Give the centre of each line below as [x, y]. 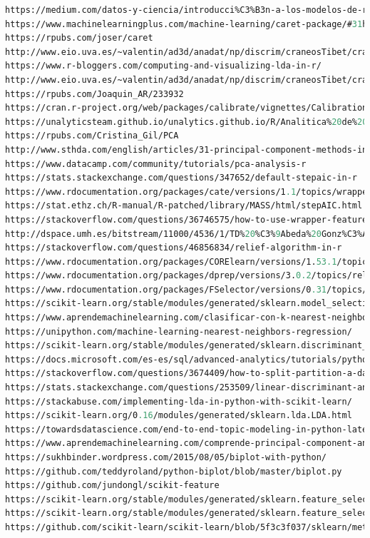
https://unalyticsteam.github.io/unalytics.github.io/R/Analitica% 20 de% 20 [186, 122]
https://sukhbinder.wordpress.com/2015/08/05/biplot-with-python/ [166, 457]
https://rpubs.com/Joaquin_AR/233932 [94, 94]
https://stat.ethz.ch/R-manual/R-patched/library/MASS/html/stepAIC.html [184, 206]
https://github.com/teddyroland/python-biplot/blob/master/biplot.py [174, 471]
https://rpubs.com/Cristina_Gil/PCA [92, 136]
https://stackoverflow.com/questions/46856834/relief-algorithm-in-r [174, 248]
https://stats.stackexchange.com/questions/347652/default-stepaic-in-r [181, 178]
